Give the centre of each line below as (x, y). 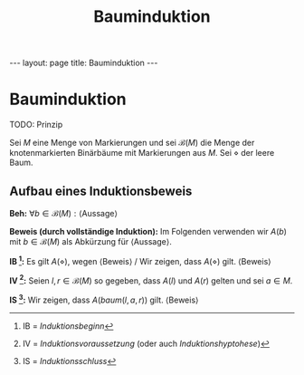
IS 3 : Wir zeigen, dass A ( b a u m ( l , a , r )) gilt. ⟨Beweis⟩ (104, 299)
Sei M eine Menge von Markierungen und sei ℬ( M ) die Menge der (132, 143)
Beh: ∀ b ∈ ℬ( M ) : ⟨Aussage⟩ (63, 213)
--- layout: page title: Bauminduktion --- (84, 63)
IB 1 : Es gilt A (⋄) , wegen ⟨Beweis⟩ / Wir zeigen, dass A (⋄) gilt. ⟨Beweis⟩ (140, 260)
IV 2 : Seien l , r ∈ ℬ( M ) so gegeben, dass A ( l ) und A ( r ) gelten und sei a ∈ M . (151, 280)
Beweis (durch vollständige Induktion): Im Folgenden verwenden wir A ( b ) (148, 231)
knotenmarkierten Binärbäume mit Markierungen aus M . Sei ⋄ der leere (142, 153)
